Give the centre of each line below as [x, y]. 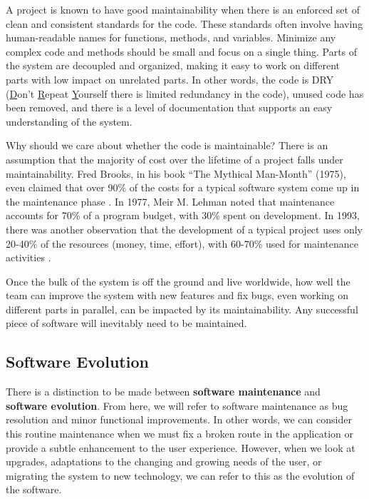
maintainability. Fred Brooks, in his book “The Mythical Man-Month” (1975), [176, 173]
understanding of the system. [69, 121]
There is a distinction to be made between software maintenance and [163, 392]
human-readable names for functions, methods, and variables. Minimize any [171, 37]
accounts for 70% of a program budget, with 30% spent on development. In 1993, [183, 215]
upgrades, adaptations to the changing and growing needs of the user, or [164, 462]
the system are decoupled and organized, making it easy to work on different [173, 65]
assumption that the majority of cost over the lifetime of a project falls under [175, 159]
